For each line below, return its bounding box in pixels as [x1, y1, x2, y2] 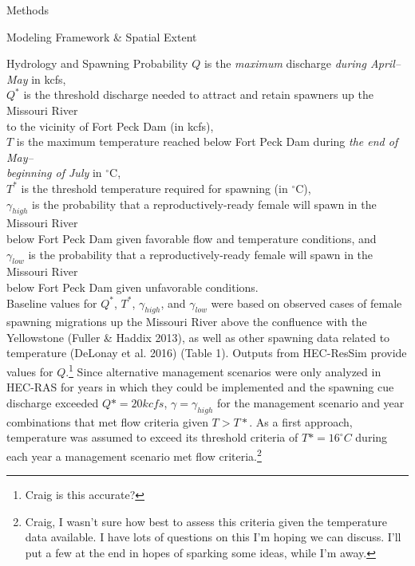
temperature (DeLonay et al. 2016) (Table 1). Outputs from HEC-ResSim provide [6, 344, 407, 361]
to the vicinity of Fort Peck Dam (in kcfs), [6, 117, 214, 134]
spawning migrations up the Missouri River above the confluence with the [6, 313, 367, 330]
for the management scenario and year [217, 394, 405, 411]
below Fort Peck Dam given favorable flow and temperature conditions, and [6, 230, 377, 246]
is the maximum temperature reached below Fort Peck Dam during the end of [16, 133, 398, 150]
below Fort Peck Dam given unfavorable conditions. [6, 278, 259, 295]
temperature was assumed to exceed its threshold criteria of [6, 429, 298, 446]
